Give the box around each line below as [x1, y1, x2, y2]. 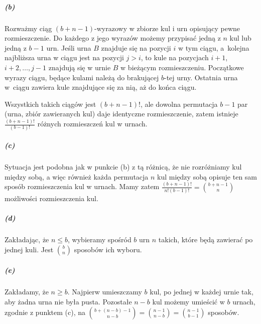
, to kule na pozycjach [141, 52, 209, 63]
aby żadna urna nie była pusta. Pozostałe [5, 296, 132, 306]
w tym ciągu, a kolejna [178, 42, 249, 53]
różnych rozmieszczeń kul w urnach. [37, 118, 148, 129]
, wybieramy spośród [68, 234, 132, 245]
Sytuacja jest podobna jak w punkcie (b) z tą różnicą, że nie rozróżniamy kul [5, 161, 242, 172]
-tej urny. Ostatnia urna [164, 72, 238, 82]
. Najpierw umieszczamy [67, 286, 142, 297]
